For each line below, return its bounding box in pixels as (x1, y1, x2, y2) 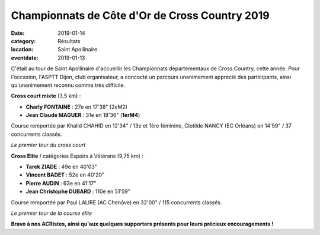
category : (11, 37, 36, 44)
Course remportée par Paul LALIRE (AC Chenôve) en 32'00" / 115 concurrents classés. (11, 198, 222, 206)
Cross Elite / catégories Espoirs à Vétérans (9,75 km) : (11, 152, 143, 159)
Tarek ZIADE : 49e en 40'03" (25, 163, 98, 171)
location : (11, 46, 34, 53)
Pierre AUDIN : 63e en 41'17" (25, 179, 97, 187)
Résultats (57, 37, 81, 44)
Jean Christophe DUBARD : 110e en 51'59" (25, 188, 130, 195)
